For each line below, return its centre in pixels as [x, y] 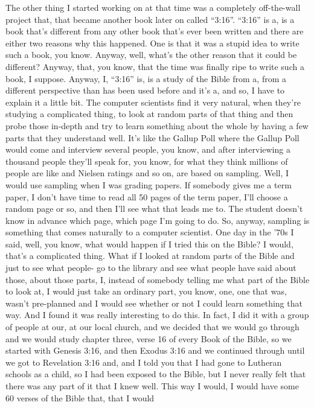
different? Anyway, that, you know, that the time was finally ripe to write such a [155, 66]
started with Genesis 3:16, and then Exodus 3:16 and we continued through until [155, 350]
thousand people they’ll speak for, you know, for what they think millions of [147, 161]
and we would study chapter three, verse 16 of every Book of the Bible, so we [149, 338]
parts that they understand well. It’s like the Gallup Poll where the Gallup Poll [152, 137]
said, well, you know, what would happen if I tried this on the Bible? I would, [149, 244]
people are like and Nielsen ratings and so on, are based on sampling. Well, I [147, 173]
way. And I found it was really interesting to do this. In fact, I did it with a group [157, 315]
